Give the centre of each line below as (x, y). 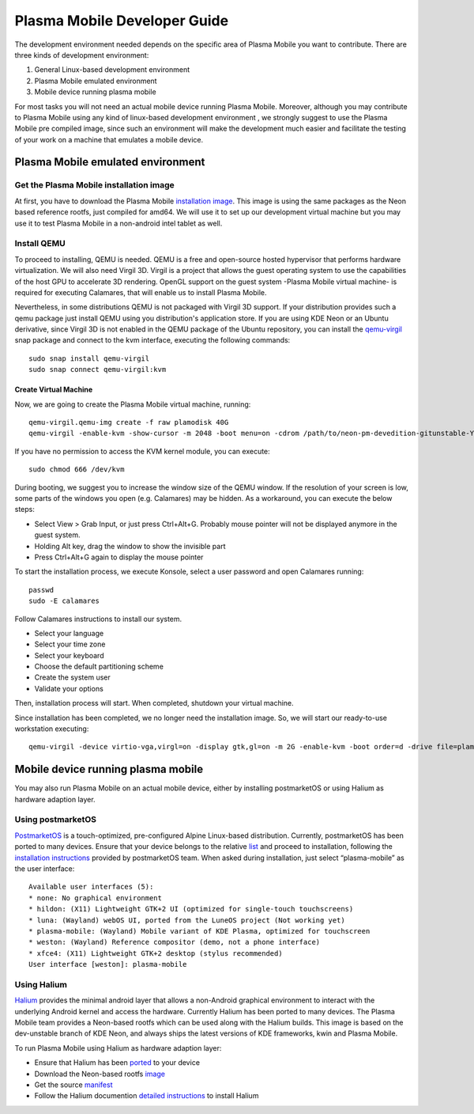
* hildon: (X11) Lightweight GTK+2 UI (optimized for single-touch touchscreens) (191, 909)
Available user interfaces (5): (91, 887)
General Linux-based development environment (112, 70)
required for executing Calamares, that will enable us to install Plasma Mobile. (141, 292)
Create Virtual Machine (54, 390)
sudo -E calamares (64, 601)
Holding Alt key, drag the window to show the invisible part (130, 546)
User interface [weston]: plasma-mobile (108, 964)
